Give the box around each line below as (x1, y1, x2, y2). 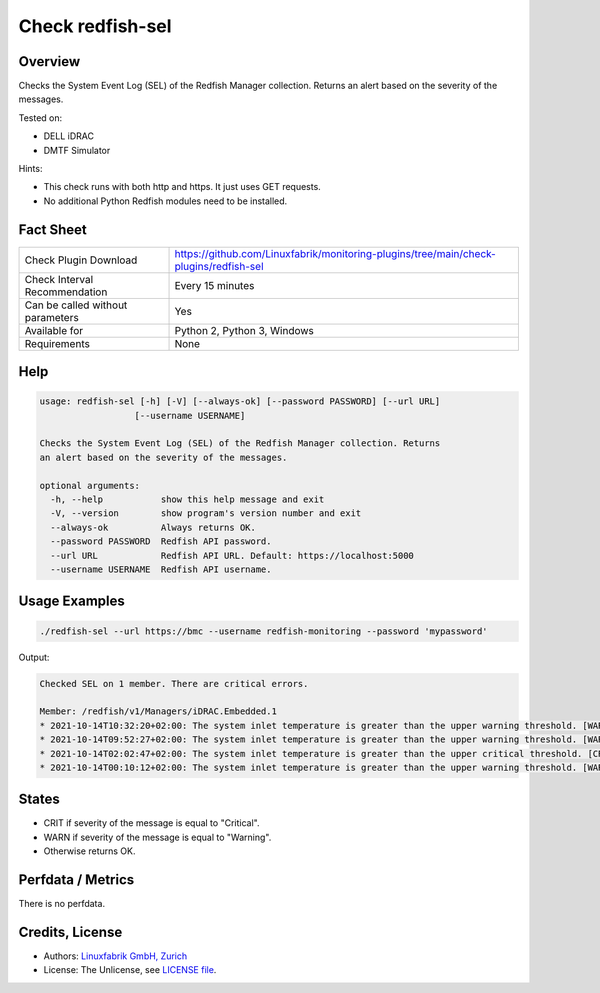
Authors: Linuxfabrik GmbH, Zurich (43, 950, 188, 962)
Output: (18, 651, 50, 663)
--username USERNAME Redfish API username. (50, 564, 272, 575)
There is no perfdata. (18, 898, 105, 910)
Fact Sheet (18, 221, 87, 238)
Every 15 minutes (174, 278, 255, 292)
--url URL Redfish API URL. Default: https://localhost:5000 (50, 550, 415, 561)
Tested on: (18, 111, 63, 124)
